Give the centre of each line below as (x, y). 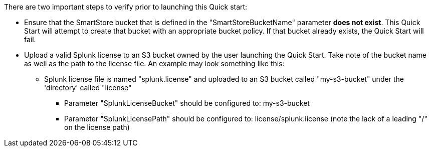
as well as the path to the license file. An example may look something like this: (154, 63)
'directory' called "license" (88, 88)
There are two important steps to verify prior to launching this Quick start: (126, 7)
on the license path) (97, 127)
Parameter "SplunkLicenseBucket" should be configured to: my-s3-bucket (187, 103)
